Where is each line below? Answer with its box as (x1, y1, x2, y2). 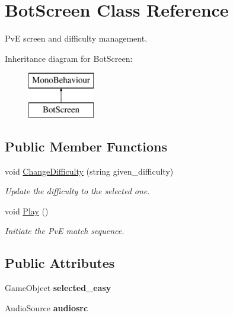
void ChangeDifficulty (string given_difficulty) (5, 165, 174, 177)
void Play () (5, 204, 49, 217)
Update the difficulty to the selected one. (5, 185, 150, 197)
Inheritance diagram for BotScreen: (5, 52, 133, 64)
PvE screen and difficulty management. (5, 32, 148, 45)
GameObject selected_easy (5, 282, 111, 294)
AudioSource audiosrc (5, 301, 88, 314)
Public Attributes (5, 254, 115, 272)
